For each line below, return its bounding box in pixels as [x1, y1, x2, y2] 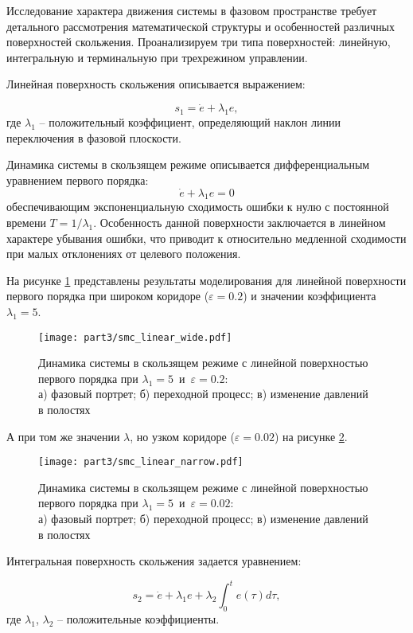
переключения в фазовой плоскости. [6, 129, 181, 146]
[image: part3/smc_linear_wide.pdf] [38, 331, 232, 343]
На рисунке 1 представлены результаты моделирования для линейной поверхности [6, 272, 407, 288]
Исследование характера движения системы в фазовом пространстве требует [6, 2, 377, 18]
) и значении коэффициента [243, 287, 376, 304]
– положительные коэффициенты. [56, 611, 220, 627]
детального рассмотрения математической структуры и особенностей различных [6, 18, 395, 34]
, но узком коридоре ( [130, 428, 235, 444]
